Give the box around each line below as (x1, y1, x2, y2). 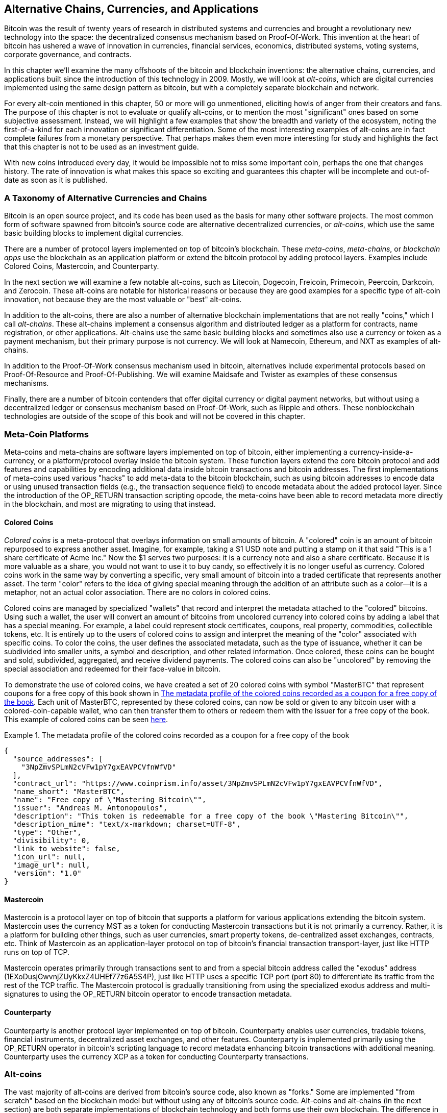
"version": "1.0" (12, 869, 82, 878)
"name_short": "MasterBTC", (12, 787, 125, 796)
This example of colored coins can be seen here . (4, 715, 168, 724)
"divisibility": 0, (12, 836, 90, 845)
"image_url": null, (12, 861, 90, 870)
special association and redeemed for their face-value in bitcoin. (4, 664, 221, 674)
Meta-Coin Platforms (4, 429, 89, 439)
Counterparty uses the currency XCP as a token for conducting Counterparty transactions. (4, 1052, 309, 1061)
